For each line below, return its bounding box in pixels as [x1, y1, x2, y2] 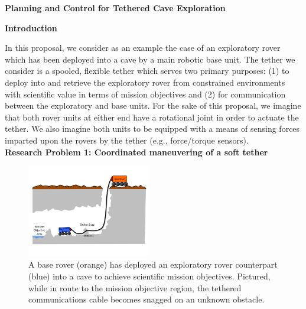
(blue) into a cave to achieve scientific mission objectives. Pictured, [28, 269, 271, 282]
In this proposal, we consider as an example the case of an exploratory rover [5, 41, 281, 54]
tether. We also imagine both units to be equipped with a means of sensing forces [5, 122, 300, 135]
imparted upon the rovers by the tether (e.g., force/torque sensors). [5, 134, 249, 146]
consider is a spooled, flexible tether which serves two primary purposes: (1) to [5, 64, 289, 77]
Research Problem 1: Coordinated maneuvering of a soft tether [5, 145, 268, 158]
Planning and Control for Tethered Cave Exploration [5, 2, 226, 14]
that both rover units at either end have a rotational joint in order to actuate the [5, 110, 299, 123]
